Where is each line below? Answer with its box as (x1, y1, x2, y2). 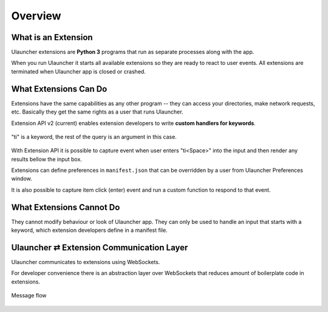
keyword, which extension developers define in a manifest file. (11, 226, 168, 234)
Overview (11, 9, 61, 22)
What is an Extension (11, 32, 94, 42)
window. (11, 175, 33, 182)
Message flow (11, 292, 47, 299)
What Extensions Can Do (11, 84, 108, 94)
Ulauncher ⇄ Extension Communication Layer (11, 242, 188, 253)
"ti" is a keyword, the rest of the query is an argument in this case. (11, 133, 177, 140)
